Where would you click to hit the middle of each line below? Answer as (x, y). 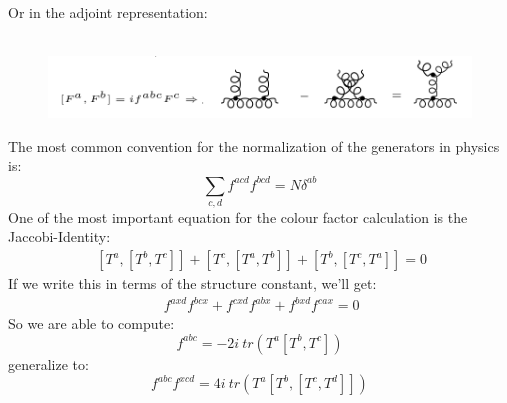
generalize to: (48, 363)
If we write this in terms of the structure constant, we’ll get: (192, 283)
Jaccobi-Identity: (59, 236)
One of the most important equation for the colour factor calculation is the (238, 216)
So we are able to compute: (91, 323)
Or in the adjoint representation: (108, 12)
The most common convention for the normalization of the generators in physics (254, 145)
